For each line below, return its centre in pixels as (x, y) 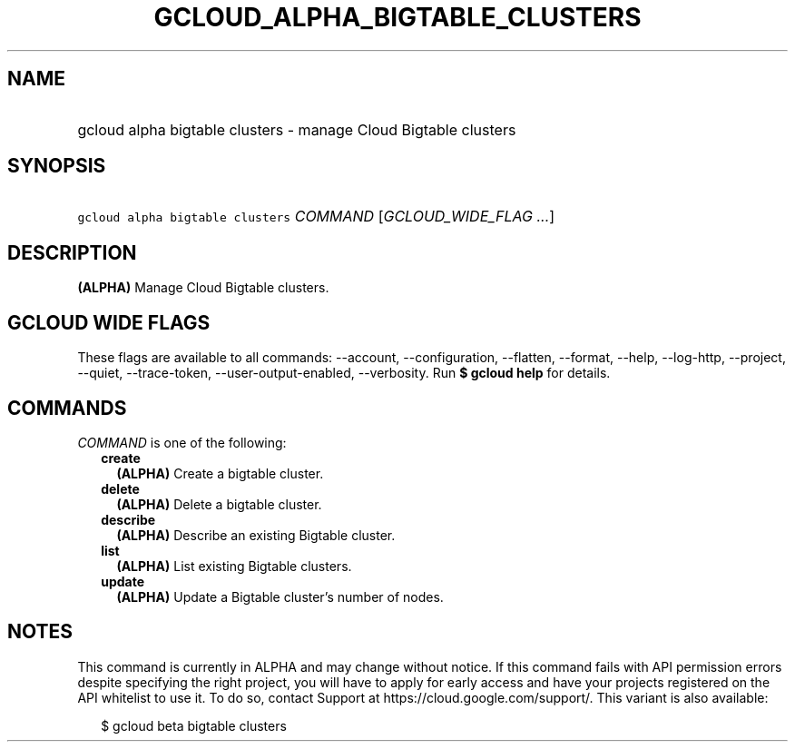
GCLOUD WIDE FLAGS (109, 322)
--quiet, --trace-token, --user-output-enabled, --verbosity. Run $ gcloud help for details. (344, 373)
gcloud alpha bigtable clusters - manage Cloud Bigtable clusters (297, 129)
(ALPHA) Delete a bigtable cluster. (219, 504)
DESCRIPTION (72, 252)
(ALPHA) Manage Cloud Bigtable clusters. (203, 288)
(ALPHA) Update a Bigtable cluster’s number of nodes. (280, 596)
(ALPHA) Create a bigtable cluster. (220, 473)
